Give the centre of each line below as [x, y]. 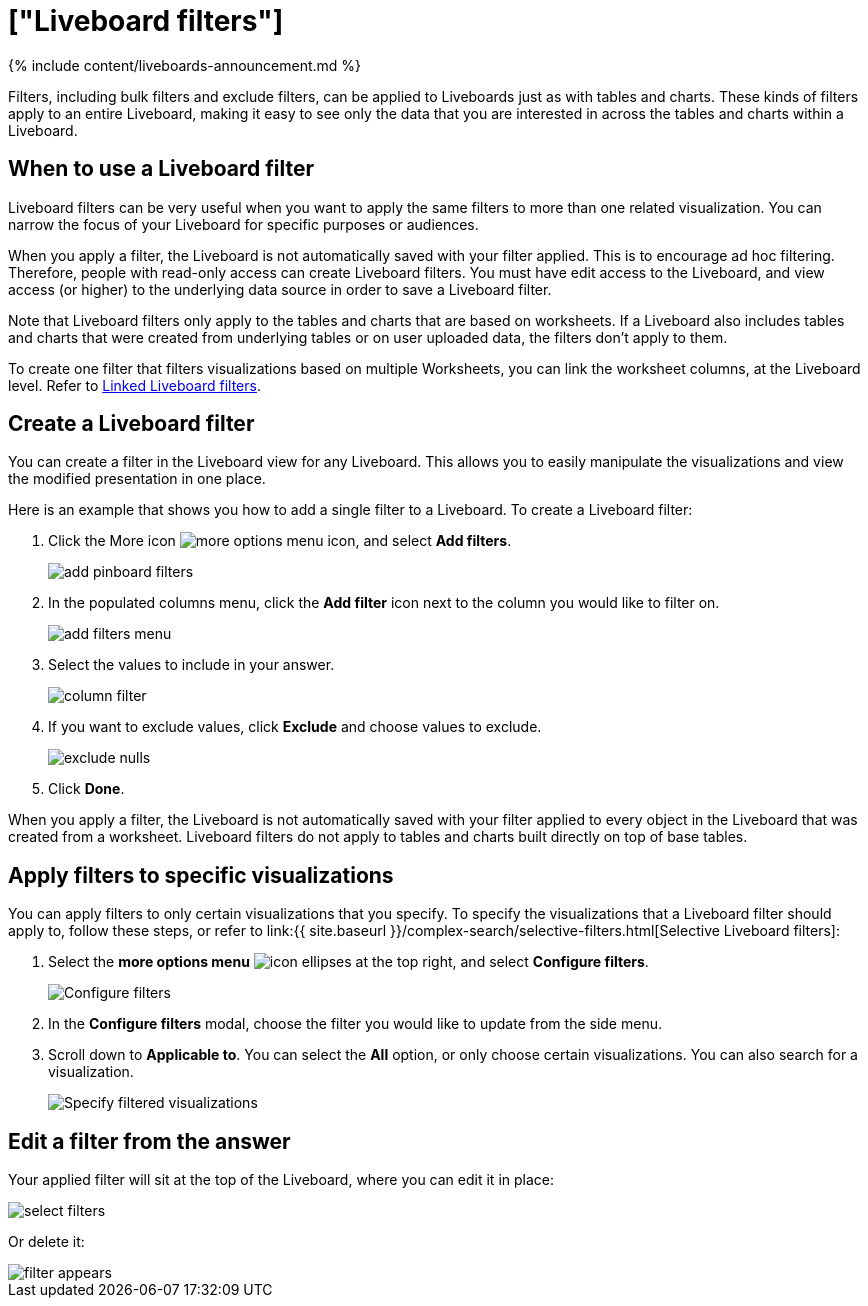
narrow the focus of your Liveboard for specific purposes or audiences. [243, 224]
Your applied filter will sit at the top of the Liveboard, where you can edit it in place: [281, 1180]
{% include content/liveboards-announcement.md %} [185, 65]
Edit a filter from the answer [149, 1141]
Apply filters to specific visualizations [201, 875]
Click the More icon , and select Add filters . [280, 541]
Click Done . [86, 789]
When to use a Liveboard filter [161, 169]
